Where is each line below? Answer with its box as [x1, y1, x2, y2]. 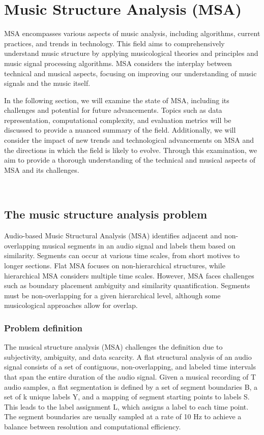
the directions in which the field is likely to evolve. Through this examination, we [4, 144, 257, 155]
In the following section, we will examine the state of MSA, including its [4, 95, 229, 105]
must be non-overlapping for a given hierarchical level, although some [4, 290, 221, 300]
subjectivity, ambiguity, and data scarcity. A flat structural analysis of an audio [4, 351, 252, 362]
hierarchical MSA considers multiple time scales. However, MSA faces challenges [4, 270, 254, 281]
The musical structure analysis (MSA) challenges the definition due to [4, 341, 223, 352]
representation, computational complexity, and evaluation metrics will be [4, 114, 231, 125]
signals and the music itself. [4, 78, 91, 88]
